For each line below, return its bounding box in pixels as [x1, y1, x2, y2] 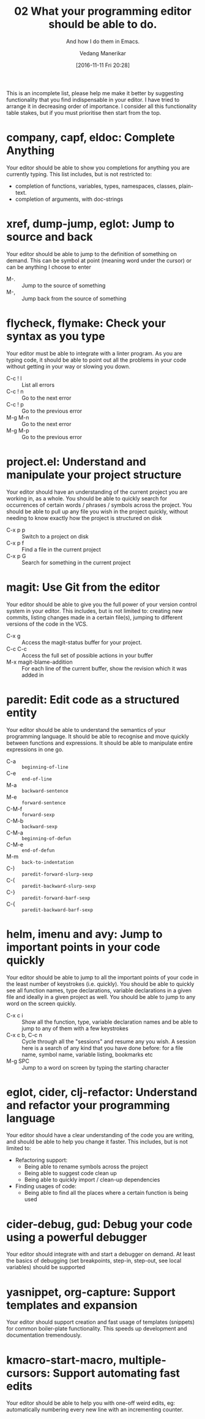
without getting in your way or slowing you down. [6, 362, 130, 370]
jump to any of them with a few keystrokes [21, 1024, 129, 1032]
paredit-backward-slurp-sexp [21, 883, 96, 889]
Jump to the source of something [21, 281, 106, 289]
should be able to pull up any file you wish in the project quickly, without [6, 508, 188, 515]
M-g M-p [6, 427, 29, 434]
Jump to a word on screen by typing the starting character [21, 1063, 170, 1071]
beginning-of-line [21, 764, 69, 770]
